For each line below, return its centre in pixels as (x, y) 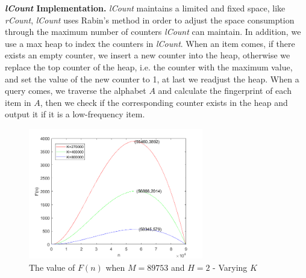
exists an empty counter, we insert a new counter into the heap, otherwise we (148, 55)
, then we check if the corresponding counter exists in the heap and (164, 102)
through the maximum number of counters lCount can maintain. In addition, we (153, 32)
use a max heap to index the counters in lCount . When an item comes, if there (150, 43)
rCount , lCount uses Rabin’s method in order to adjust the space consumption (150, 20)
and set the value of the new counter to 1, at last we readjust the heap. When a (152, 79)
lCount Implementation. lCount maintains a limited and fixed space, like (145, 8)
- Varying (230, 267)
